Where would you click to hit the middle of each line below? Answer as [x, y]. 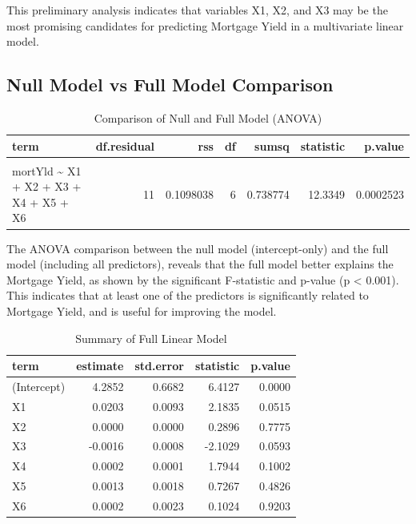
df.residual [125, 145]
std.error [159, 366]
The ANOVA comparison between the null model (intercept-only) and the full [198, 248]
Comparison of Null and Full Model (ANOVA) [208, 117]
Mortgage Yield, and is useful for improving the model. [142, 310]
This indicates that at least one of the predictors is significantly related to [188, 295]
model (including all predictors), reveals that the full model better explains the [200, 264]
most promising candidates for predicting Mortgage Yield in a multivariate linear [205, 25]
